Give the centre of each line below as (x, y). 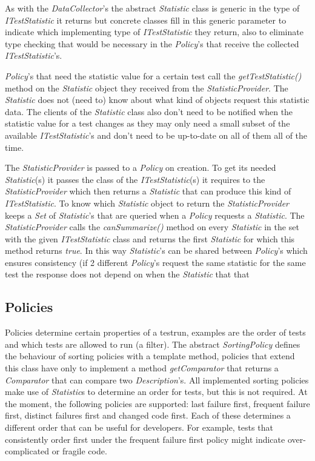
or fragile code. (79, 451)
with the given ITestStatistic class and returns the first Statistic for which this (150, 238)
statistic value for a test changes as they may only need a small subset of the (148, 123)
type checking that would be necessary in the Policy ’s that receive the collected (152, 43)
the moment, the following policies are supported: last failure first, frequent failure (157, 403)
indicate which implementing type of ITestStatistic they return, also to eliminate (154, 32)
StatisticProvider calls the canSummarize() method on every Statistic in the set (152, 227)
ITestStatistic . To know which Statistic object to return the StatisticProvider (147, 203)
